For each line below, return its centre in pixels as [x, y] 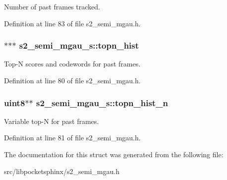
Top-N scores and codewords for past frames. [72, 64]
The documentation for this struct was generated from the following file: [114, 154]
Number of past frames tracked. [52, 6]
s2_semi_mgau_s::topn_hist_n [102, 102]
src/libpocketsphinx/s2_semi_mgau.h [62, 171]
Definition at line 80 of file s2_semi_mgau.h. [72, 80]
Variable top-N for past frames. [52, 121]
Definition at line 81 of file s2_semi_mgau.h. [72, 138]
